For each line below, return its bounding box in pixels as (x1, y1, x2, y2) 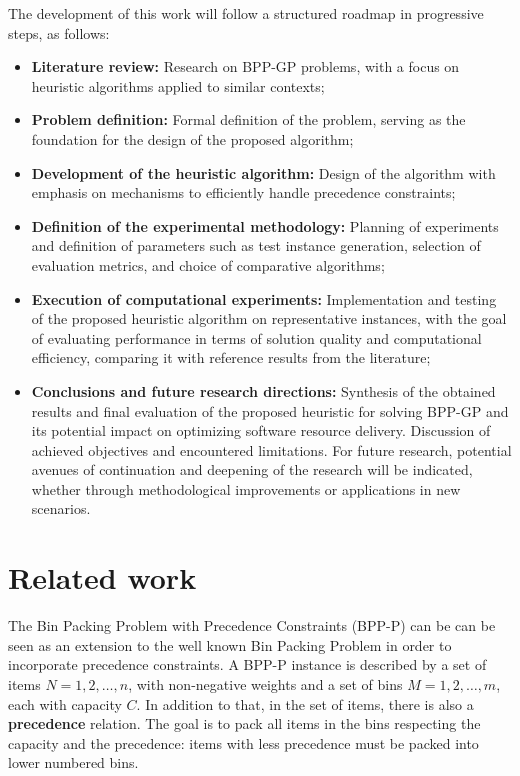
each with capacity (8, 693, 122, 714)
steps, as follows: (8, 22, 110, 43)
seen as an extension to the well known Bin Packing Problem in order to (8, 634, 452, 655)
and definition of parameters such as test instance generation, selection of (31, 235, 481, 256)
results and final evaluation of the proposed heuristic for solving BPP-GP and (31, 400, 509, 421)
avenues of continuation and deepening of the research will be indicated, (31, 459, 473, 480)
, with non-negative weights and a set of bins (128, 673, 403, 694)
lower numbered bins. (8, 752, 139, 773)
